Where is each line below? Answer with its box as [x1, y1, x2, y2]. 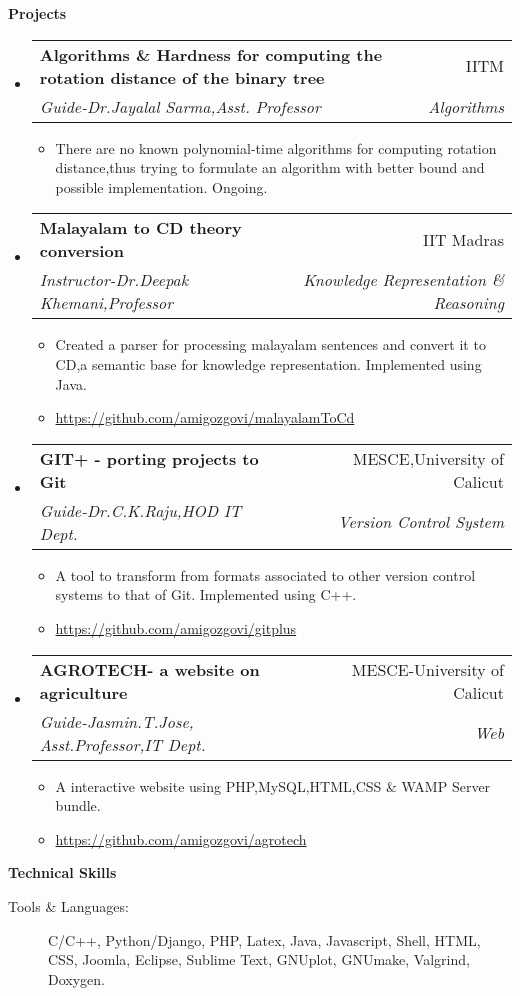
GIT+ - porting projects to [39, 446, 259, 470]
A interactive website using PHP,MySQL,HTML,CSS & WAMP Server [55, 775, 491, 796]
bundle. [55, 795, 101, 816]
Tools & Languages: [8, 895, 129, 916]
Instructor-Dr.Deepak [39, 268, 189, 292]
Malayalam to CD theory [39, 216, 242, 240]
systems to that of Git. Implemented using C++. [55, 584, 357, 605]
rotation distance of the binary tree [39, 65, 325, 89]
